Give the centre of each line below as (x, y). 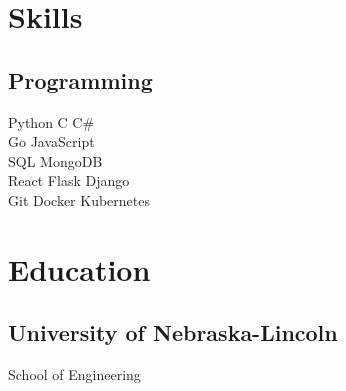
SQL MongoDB (55, 160)
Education (79, 268)
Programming (80, 79)
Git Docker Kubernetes (79, 199)
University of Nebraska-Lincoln (173, 332)
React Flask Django (69, 180)
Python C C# (51, 121)
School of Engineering (74, 374)
